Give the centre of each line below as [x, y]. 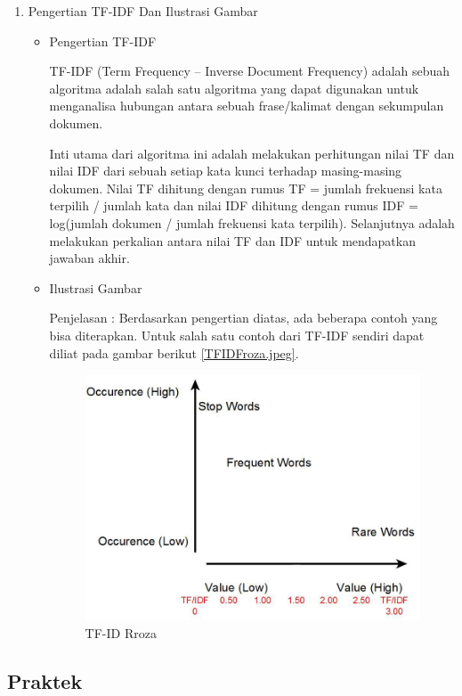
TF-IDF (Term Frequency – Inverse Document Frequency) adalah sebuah [250, 71]
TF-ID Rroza [121, 632]
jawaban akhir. [89, 258]
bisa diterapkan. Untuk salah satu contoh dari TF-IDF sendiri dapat [237, 335]
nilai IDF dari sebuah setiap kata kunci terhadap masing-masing [226, 171]
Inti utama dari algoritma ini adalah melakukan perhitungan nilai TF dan [252, 153]
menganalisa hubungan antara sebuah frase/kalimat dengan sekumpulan [247, 106]
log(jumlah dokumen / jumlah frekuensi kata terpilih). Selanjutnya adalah [252, 222]
